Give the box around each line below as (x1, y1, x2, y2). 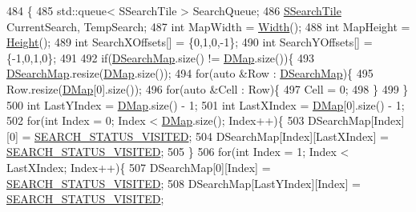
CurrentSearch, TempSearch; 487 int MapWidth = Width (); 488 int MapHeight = (6, 18, 410, 34)
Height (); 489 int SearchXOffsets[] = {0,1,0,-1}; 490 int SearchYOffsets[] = (6, 34, 373, 50)
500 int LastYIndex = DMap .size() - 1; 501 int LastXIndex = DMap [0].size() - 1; (6, 96, 405, 113)
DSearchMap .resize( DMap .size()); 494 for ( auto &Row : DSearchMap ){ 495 (6, 65, 374, 82)
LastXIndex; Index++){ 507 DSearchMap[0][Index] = (6, 158, 271, 175)
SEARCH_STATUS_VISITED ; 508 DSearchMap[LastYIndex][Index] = (6, 174, 361, 191)
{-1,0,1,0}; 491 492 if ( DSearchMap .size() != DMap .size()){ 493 (6, 49, 315, 66)
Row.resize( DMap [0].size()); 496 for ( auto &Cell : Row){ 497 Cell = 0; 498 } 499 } (6, 80, 409, 97)
